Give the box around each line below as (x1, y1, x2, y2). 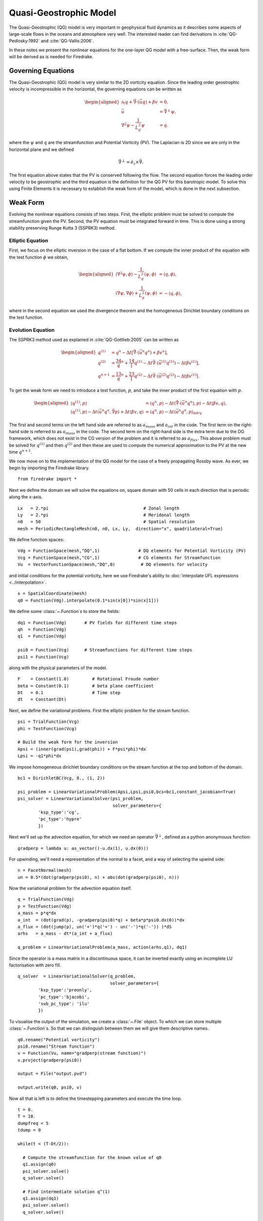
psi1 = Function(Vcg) (18, 654, 69, 659)
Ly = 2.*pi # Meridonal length (18, 512, 190, 518)
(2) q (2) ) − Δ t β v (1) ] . (161, 373, 200, 379)
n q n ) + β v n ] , (142, 349, 168, 355)
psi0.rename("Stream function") (18, 1043, 95, 1049)
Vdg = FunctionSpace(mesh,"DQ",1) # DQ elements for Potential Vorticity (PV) (18, 548, 246, 554)
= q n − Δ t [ (111, 349, 133, 355)
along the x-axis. (9, 494, 43, 500)
